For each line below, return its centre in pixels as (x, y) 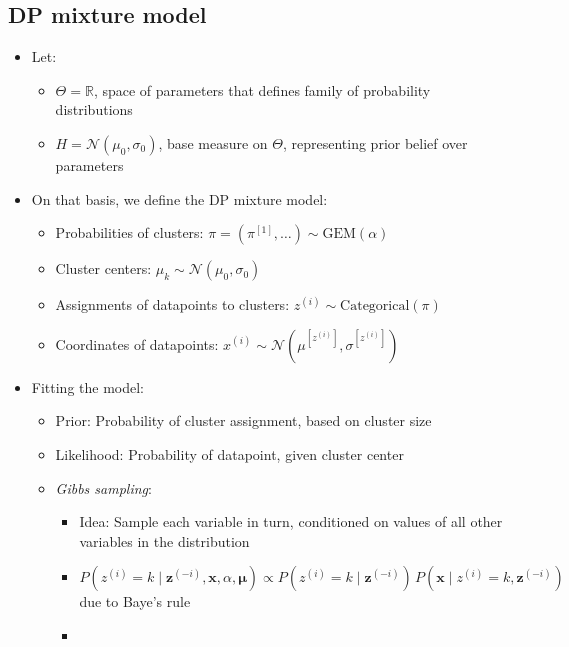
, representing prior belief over (375, 142)
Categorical (375, 306)
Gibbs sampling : (103, 487)
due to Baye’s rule (135, 601)
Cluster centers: (103, 268)
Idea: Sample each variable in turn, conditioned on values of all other (291, 521)
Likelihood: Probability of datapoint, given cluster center (229, 453)
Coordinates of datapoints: (137, 343)
